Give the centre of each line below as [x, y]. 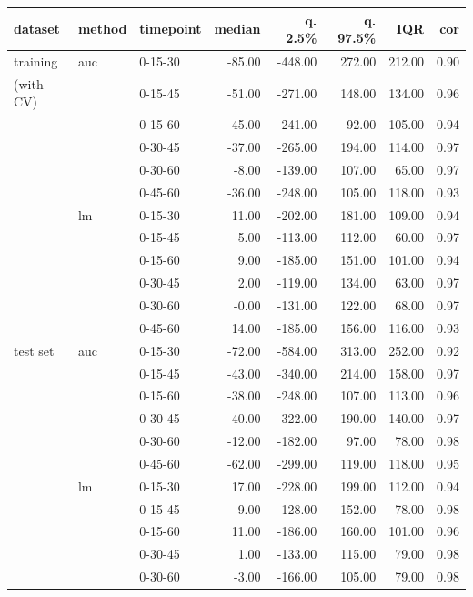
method [102, 29]
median [237, 29]
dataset [37, 29]
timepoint [171, 29]
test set [34, 350]
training [36, 61]
